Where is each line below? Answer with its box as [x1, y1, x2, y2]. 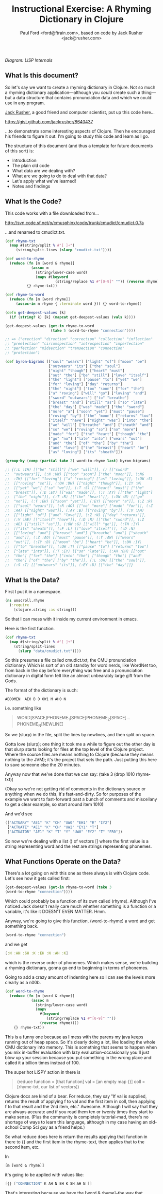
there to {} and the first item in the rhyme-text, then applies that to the [5, 1138, 145, 1145]
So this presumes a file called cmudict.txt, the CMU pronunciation [5, 657, 137, 663]
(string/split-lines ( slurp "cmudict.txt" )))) [16, 247, 112, 253]
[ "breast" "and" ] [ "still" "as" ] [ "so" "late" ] [48, 400, 147, 405]
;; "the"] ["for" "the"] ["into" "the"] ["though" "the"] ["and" [5, 553, 142, 558]
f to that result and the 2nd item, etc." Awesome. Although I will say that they [5, 1103, 158, 1109]
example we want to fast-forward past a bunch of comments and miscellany [5, 796, 157, 802]
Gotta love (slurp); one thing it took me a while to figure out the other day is [5, 741, 155, 747]
